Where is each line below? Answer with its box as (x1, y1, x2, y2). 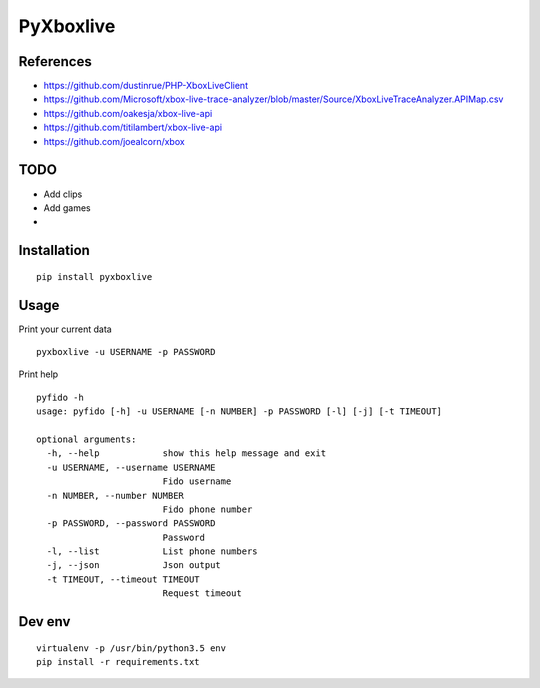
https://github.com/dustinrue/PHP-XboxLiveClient (43, 80, 249, 92)
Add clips (43, 188, 83, 200)
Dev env (18, 613, 71, 630)
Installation (18, 242, 90, 259)
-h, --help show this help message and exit (46, 448, 327, 459)
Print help (18, 368, 59, 380)
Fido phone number (162, 503, 253, 515)
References (18, 53, 92, 70)
